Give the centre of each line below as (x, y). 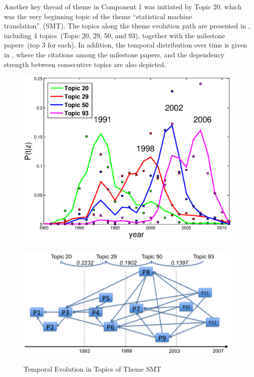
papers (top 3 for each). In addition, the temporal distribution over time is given (126, 45)
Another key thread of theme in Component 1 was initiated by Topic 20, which (123, 6)
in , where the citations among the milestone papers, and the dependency (114, 54)
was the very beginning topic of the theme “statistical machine (98, 16)
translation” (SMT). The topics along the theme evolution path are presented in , (127, 26)
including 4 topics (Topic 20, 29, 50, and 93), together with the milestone (114, 35)
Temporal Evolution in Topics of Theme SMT (92, 368)
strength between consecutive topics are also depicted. (85, 64)
